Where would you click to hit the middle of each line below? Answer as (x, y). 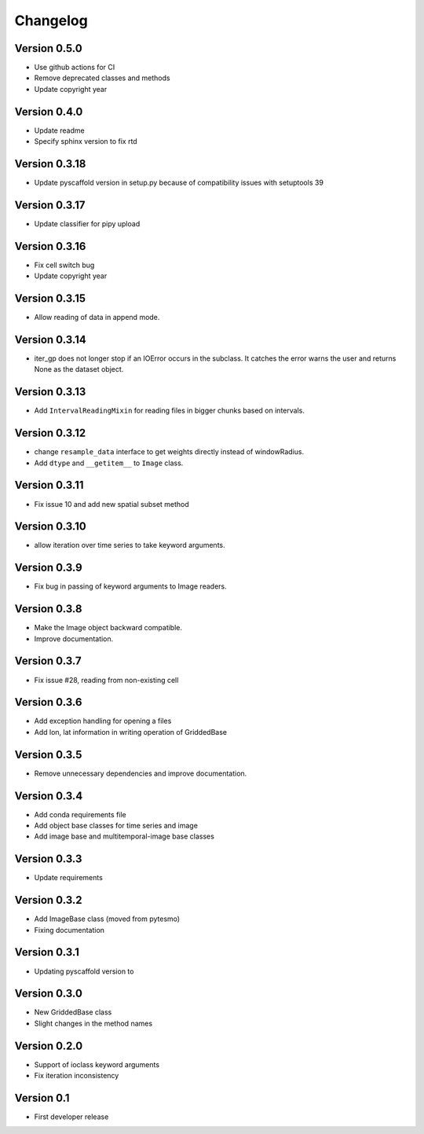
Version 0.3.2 (48, 900)
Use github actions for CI (75, 68)
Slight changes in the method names (93, 1023)
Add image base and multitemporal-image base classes (124, 836)
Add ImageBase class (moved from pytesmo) (107, 919)
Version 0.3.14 (50, 339)
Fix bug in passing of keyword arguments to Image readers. (130, 586)
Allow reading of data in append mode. (97, 317)
